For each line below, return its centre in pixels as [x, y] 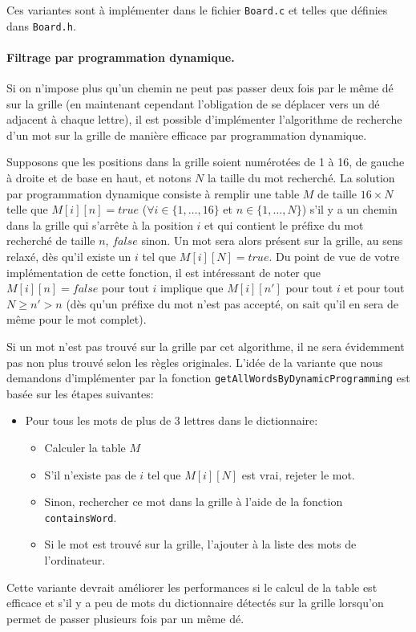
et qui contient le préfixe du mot [284, 224]
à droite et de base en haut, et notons [99, 178]
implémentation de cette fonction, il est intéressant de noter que [164, 272]
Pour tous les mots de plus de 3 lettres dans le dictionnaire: [172, 420]
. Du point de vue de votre [334, 257]
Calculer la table [85, 448]
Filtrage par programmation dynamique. [121, 57]
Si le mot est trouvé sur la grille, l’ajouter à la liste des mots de [200, 544]
